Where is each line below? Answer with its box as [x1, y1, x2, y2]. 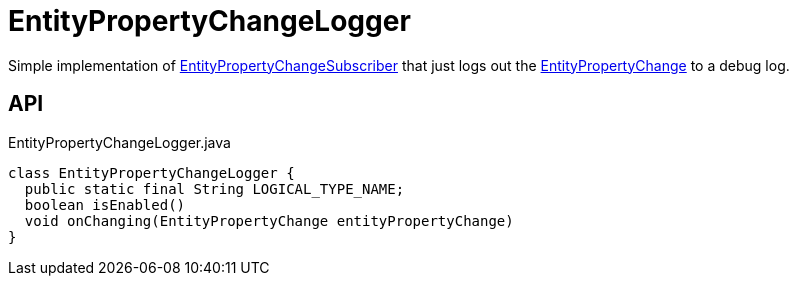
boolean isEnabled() [24, 196, 186, 213]
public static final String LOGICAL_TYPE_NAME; [24, 180, 405, 197]
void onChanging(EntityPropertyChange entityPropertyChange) [24, 212, 514, 229]
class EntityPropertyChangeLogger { [8, 164, 295, 181]
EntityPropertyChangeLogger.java [8, 133, 231, 151]
